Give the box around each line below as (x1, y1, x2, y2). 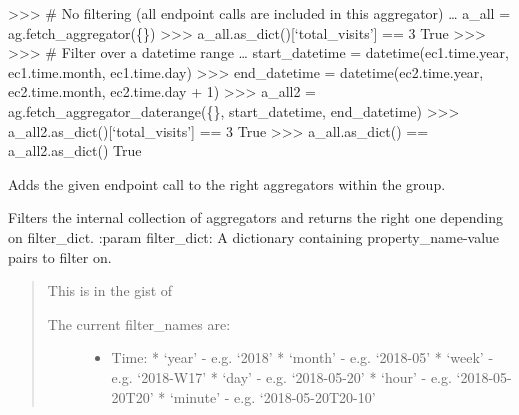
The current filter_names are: (47, 313, 231, 334)
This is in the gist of (47, 280, 173, 301)
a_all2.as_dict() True (8, 140, 142, 161)
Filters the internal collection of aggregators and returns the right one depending (8, 207, 504, 228)
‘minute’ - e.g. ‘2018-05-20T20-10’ (169, 386, 376, 407)
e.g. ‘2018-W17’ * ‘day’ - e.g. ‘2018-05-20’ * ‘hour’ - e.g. (111, 366, 452, 387)
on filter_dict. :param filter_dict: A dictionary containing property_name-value (8, 226, 500, 247)
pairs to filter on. (8, 246, 112, 267)
